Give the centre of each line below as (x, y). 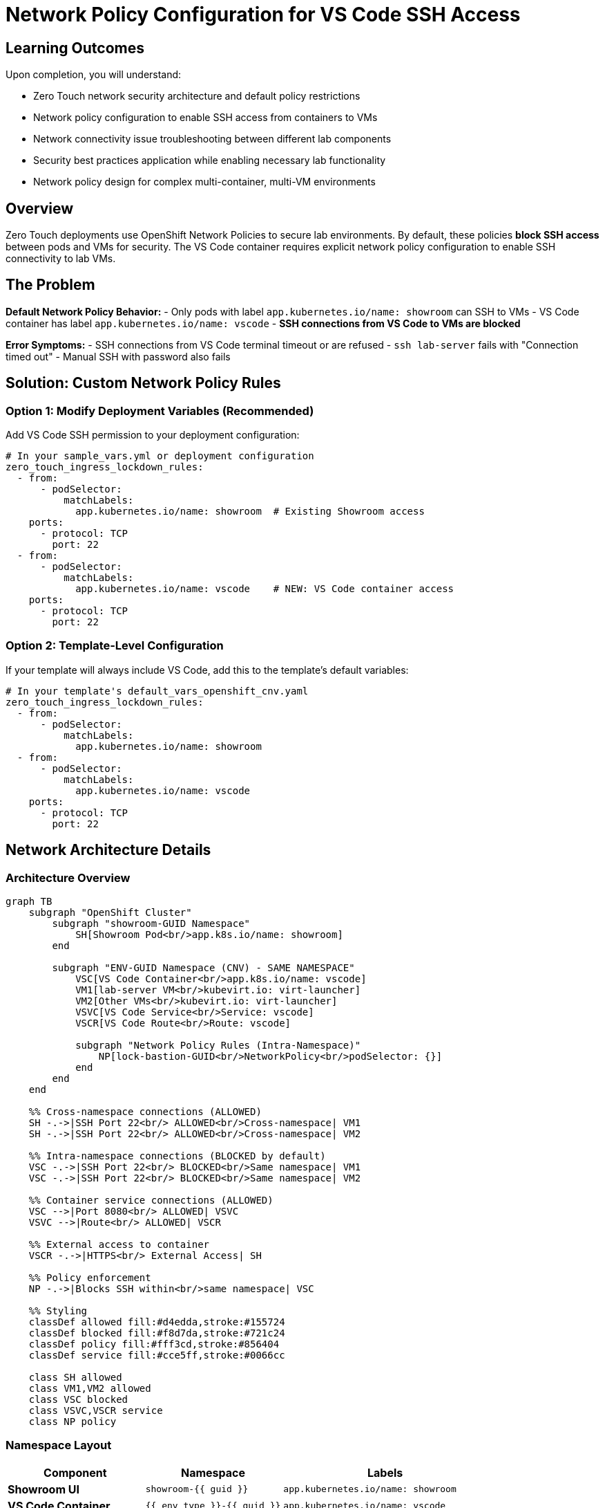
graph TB (29, 902)
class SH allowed (75, 1378)
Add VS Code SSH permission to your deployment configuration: (153, 435)
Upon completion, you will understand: (94, 75)
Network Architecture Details (108, 850)
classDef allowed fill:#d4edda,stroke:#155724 (157, 1322)
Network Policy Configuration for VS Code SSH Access (263, 15)
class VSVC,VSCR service (96, 1411)
